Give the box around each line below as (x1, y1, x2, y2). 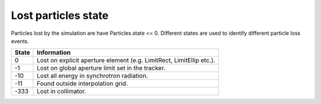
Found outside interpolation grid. (36, 80, 128, 88)
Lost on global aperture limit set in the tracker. (36, 64, 166, 72)
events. (11, 37, 29, 44)
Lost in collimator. (36, 87, 86, 96)
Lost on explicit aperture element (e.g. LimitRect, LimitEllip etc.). (36, 56, 215, 64)
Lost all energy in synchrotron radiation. (36, 71, 149, 80)
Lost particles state (11, 9, 109, 22)
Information (36, 48, 71, 57)
